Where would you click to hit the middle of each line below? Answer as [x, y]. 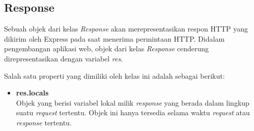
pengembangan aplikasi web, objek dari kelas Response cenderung [107, 48]
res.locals [32, 93]
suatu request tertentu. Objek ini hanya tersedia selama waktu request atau [133, 112]
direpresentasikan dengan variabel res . [64, 58]
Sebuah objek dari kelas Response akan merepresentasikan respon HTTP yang [126, 29]
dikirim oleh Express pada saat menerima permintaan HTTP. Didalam [115, 38]
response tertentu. [44, 122]
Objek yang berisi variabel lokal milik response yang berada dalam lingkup [133, 102]
